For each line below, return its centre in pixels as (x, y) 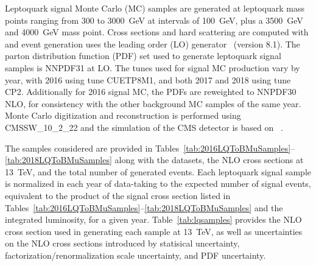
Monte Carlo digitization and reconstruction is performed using (123, 115)
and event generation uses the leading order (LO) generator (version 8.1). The (153, 44)
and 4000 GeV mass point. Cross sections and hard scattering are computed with (157, 32)
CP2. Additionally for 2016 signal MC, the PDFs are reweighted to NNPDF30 (151, 92)
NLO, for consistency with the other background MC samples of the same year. (153, 103)
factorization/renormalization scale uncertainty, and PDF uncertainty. (135, 255)
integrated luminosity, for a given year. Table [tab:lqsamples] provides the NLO (153, 219)
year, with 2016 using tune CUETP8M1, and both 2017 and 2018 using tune (148, 79)
